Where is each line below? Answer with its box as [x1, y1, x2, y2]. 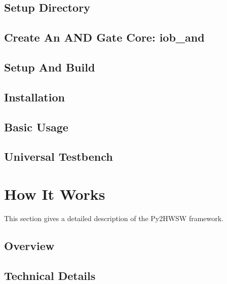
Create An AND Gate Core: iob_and [4, 29, 205, 45]
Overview [4, 237, 55, 253]
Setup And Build [4, 59, 95, 75]
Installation [4, 89, 65, 104]
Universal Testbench [4, 149, 113, 164]
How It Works [4, 183, 105, 204]
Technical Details [4, 267, 96, 283]
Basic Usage [4, 119, 68, 134]
